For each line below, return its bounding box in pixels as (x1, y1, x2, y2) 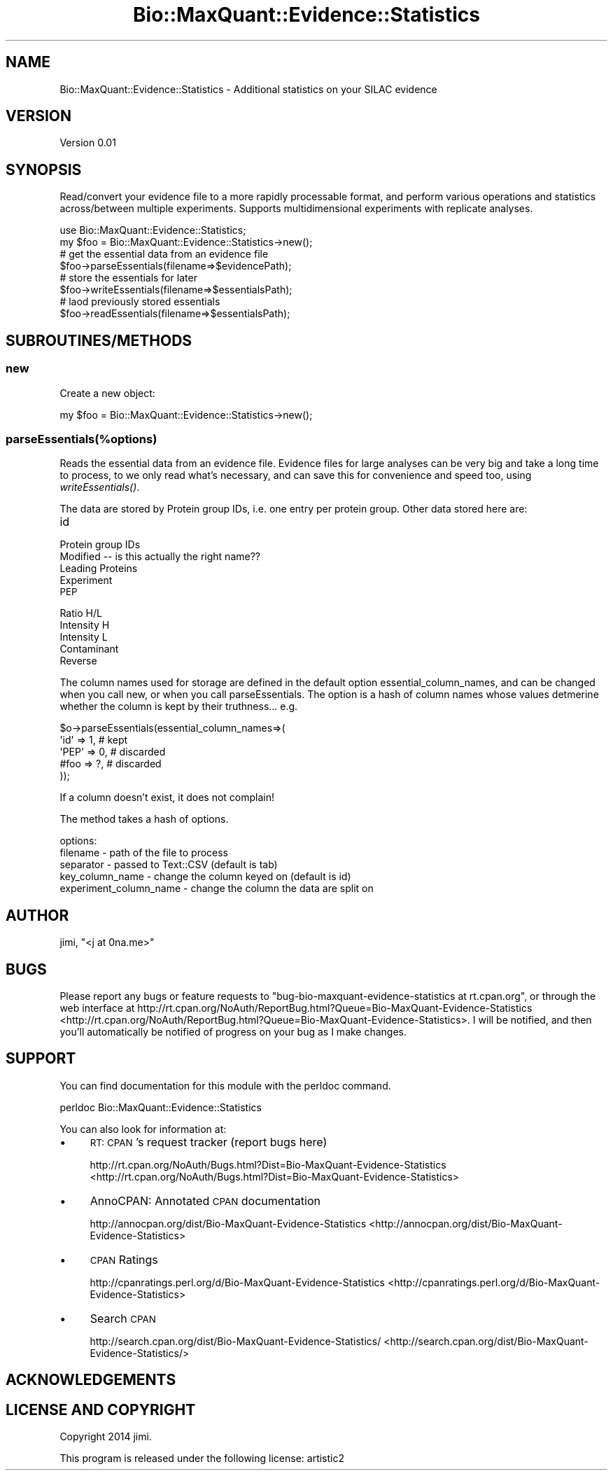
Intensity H (59, 619, 110, 632)
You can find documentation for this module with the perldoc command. (59, 1079, 391, 1092)
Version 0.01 (59, 137, 116, 149)
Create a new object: (59, 387, 155, 399)
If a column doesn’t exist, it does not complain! (59, 791, 275, 804)
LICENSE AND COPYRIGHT (6, 1400, 196, 1419)
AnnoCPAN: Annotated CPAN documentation (90, 1193, 320, 1208)
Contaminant (59, 643, 119, 655)
